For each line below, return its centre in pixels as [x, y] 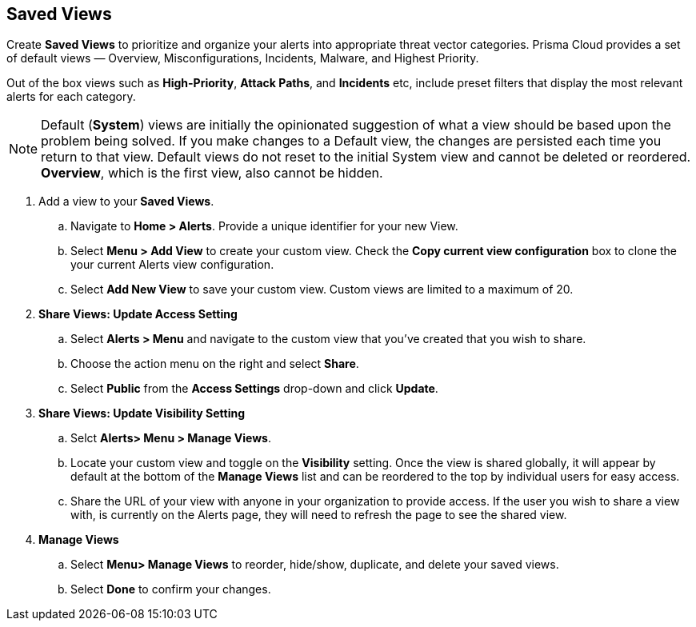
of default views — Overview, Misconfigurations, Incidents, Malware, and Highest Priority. [243, 58]
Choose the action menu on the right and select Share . [215, 364]
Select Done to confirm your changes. [171, 589]
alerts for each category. [71, 97]
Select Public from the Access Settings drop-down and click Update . [254, 389]
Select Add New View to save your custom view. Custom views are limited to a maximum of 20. [322, 290]
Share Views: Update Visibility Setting [142, 413]
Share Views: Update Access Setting [138, 314]
